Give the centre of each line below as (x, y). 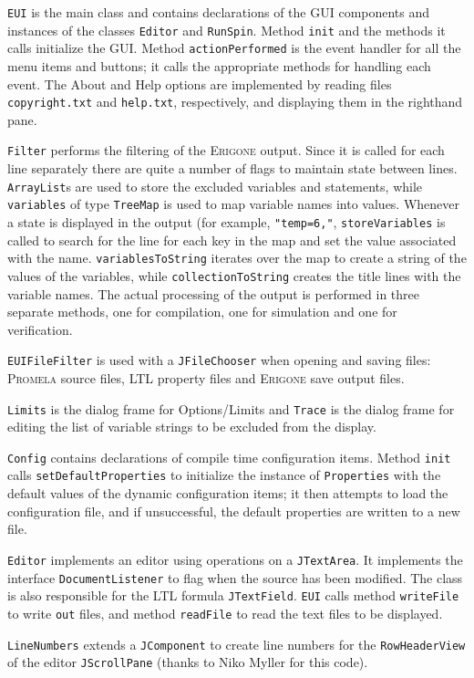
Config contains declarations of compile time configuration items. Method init (229, 457)
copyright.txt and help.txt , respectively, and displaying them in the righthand (235, 102)
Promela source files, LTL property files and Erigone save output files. (206, 377)
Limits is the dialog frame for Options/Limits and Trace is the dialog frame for (231, 408)
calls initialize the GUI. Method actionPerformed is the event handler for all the (234, 48)
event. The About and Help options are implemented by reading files (200, 83)
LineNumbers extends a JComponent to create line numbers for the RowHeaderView (237, 644)
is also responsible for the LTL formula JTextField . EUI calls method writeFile (233, 595)
